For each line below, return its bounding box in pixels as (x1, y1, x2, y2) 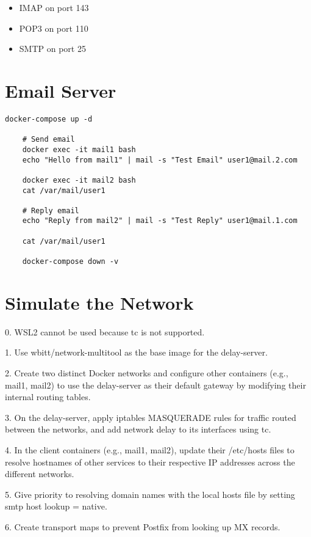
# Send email (22, 135, 75, 144)
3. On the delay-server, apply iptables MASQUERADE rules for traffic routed (5, 411, 296, 423)
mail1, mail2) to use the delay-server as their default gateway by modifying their (5, 378, 306, 391)
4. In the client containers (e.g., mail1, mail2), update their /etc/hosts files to (5, 444, 295, 456)
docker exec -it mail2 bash (22, 175, 136, 184)
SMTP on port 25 (19, 42, 86, 55)
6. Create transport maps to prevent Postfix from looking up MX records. (5, 521, 281, 533)
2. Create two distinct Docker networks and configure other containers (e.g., (5, 367, 288, 379)
